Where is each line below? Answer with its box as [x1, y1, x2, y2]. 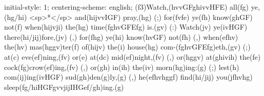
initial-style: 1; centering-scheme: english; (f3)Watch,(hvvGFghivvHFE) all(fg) [4, 2, 249, 12]
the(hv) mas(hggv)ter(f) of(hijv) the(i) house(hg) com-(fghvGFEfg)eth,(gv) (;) [4, 41, 251, 52]
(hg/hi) [4, 11, 27, 22]
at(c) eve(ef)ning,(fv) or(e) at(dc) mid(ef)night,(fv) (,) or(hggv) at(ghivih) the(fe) [4, 51, 261, 62]
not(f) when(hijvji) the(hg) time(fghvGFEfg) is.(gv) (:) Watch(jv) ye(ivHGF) [4, 21, 248, 32]
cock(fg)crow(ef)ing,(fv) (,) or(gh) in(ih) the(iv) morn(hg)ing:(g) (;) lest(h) [4, 61, 239, 72]
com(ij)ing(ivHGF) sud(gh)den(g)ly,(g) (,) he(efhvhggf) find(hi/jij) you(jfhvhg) [4, 71, 253, 82]
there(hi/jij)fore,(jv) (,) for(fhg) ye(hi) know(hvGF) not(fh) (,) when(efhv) [4, 31, 238, 42]
